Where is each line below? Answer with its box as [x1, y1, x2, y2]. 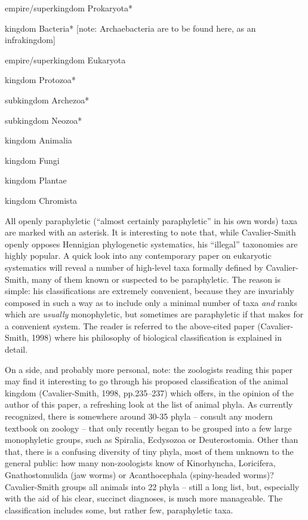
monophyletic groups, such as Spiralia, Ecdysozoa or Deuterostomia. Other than [5, 433, 298, 446]
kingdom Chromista [5, 194, 78, 206]
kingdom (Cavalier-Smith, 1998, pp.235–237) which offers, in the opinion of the [5, 386, 294, 399]
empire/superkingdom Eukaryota [5, 53, 126, 66]
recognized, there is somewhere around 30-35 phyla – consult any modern [5, 410, 273, 423]
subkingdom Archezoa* [5, 93, 90, 106]
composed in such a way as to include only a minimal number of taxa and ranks [5, 296, 297, 308]
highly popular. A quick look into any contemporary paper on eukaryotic [5, 249, 272, 262]
